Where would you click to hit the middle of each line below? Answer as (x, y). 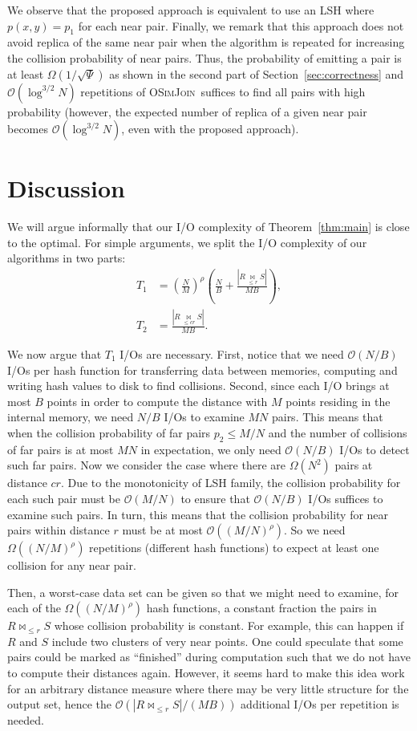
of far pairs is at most (61, 449)
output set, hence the (59, 704)
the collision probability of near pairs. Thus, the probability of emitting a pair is (204, 57)
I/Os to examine (204, 417)
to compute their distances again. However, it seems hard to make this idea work (206, 673)
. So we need (315, 530)
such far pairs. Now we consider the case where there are (146, 465)
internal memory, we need (71, 417)
